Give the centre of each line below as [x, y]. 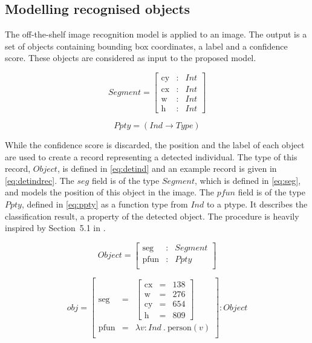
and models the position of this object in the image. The [109, 192]
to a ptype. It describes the [257, 204]
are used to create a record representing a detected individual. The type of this [151, 156]
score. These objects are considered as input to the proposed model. [131, 58]
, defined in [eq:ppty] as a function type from [105, 204]
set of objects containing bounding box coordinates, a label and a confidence [146, 46]
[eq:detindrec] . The [40, 180]
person [179, 328]
